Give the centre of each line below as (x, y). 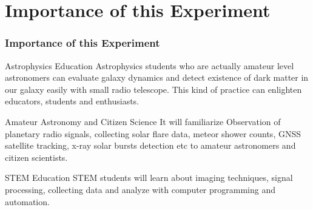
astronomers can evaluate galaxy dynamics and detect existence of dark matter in (157, 77)
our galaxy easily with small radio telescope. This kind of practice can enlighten (153, 89)
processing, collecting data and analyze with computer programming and (140, 189)
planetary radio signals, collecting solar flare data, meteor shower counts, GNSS (153, 133)
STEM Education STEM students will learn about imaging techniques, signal (149, 178)
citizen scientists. (36, 157)
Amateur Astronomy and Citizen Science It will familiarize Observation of (143, 121)
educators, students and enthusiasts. (72, 101)
